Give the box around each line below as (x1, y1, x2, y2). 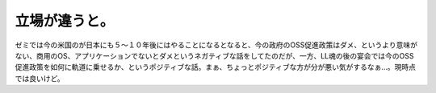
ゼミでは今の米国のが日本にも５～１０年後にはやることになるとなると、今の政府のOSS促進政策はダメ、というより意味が (15, 40, 417, 50)
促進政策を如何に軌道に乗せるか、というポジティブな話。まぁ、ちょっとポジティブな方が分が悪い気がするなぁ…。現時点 (15, 63, 416, 72)
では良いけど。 (15, 73, 65, 83)
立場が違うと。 (15, 12, 115, 30)
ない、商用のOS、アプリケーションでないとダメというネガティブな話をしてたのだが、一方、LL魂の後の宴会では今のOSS (15, 51, 414, 60)
